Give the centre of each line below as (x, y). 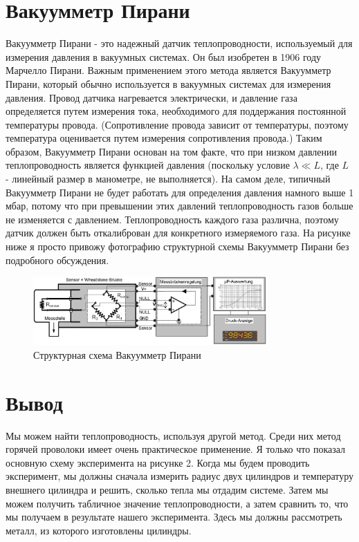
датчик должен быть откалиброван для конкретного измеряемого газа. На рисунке (178, 233)
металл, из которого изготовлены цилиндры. (99, 530)
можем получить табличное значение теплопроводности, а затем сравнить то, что (177, 503)
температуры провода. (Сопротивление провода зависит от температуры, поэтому (177, 124)
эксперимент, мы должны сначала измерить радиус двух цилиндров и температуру (179, 476)
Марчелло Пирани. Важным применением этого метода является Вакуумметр (168, 70)
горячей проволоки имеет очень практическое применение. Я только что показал (176, 449)
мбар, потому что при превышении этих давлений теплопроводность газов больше (179, 206)
